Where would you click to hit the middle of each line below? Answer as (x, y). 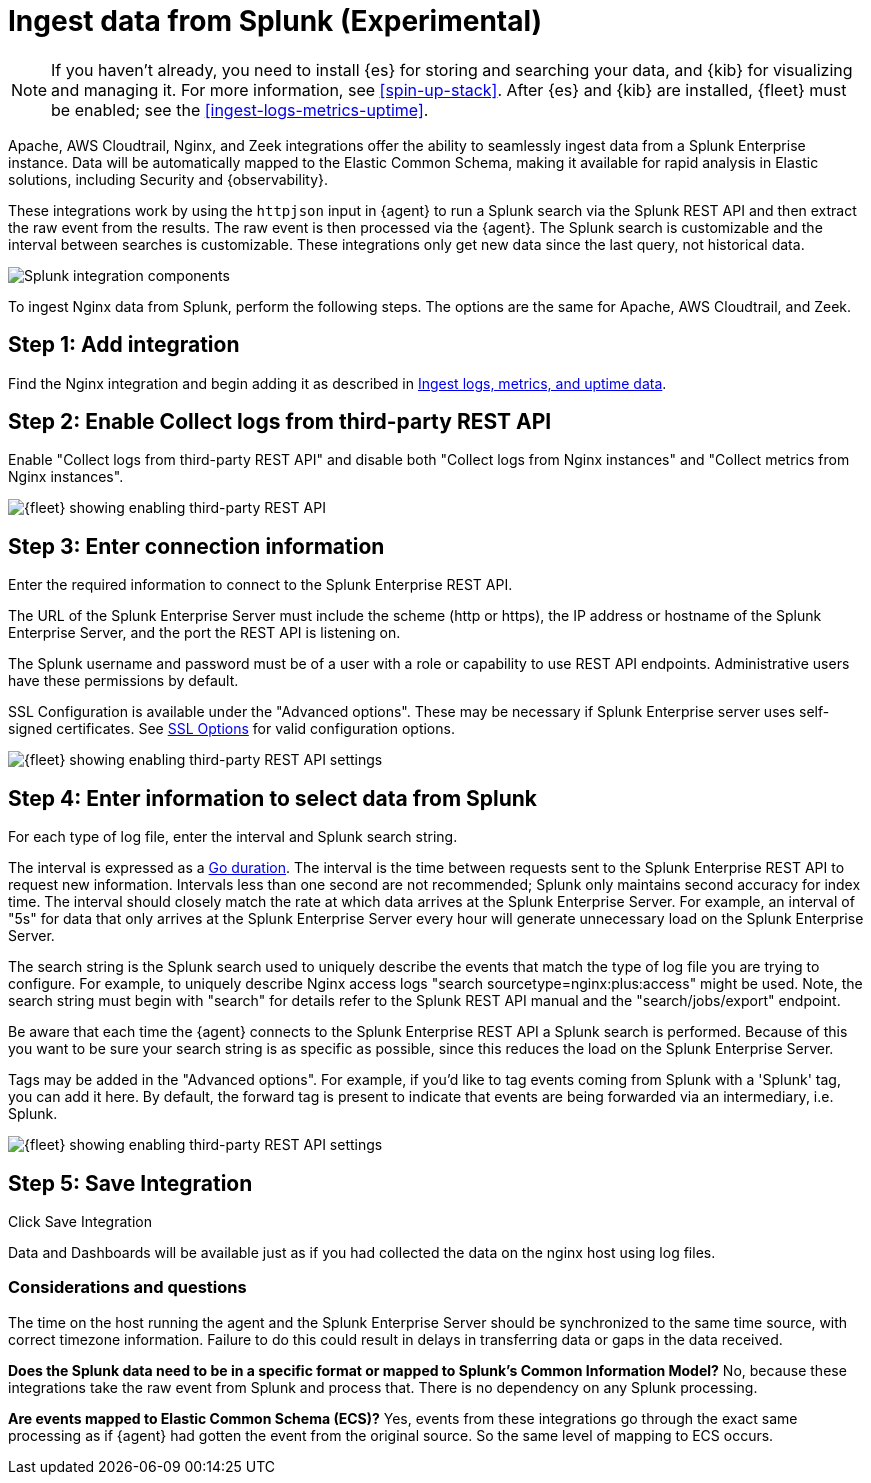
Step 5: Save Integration (130, 1183)
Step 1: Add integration (124, 345)
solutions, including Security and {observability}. (168, 179)
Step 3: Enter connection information (196, 546)
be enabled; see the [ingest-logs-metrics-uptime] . (240, 109)
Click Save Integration (80, 1221)
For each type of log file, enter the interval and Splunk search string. (233, 837)
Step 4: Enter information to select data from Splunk (273, 798)
